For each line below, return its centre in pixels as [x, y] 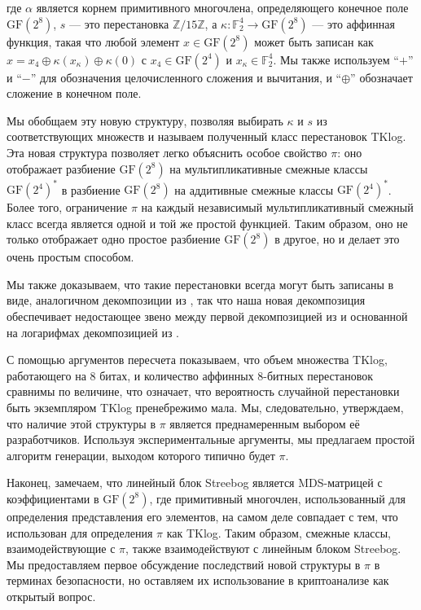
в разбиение [91, 189]
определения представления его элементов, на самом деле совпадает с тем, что [202, 516]
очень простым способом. [70, 257]
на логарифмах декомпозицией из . [93, 332]
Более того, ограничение [67, 207]
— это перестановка [119, 23]
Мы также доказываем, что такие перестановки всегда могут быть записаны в [200, 284]
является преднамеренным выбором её [265, 423]
